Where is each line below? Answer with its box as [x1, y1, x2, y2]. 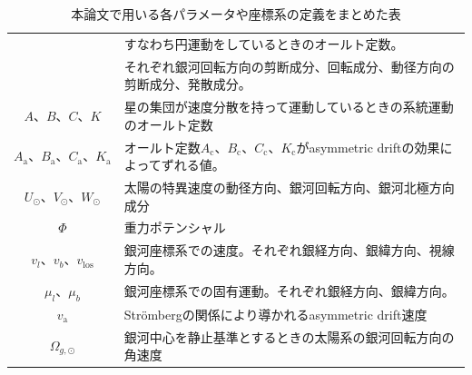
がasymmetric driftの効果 [296, 137, 440, 156]
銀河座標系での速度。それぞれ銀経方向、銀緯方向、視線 [123, 241, 455, 260]
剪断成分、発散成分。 [123, 74, 251, 94]
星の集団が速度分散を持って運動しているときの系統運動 [123, 97, 454, 116]
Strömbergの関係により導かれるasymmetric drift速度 [123, 304, 428, 323]
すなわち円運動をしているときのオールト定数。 [123, 34, 404, 53]
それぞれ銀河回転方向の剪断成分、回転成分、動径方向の [123, 56, 455, 75]
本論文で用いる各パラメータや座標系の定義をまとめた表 [71, 5, 401, 23]
